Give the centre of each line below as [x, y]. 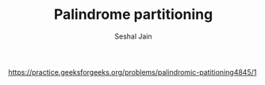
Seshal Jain [133, 36]
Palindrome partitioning [133, 15]
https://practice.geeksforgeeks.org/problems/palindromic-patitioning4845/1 [132, 72]
